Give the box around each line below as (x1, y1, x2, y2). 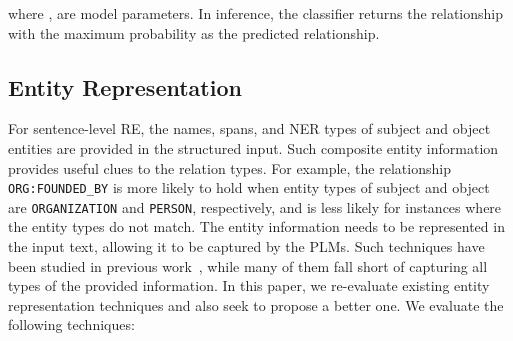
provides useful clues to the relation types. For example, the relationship (8, 157, 451, 178)
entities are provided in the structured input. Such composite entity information (8, 137, 499, 158)
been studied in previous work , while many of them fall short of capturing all (8, 255, 488, 276)
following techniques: (8, 314, 135, 335)
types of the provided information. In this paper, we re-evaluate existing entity (8, 275, 490, 296)
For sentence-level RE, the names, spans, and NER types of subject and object (8, 118, 491, 139)
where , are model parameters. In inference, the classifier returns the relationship (8, 3, 503, 23)
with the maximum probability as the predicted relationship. (8, 22, 380, 43)
